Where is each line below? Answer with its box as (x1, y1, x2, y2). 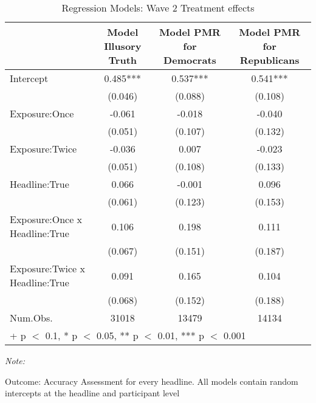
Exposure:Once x (10, 212, 83, 226)
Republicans (239, 53, 300, 67)
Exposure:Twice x (10, 261, 85, 275)
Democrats (163, 53, 216, 67)
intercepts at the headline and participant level (5, 387, 180, 399)
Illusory (104, 39, 142, 53)
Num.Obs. (10, 311, 53, 325)
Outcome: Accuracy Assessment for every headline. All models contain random (5, 374, 298, 387)
